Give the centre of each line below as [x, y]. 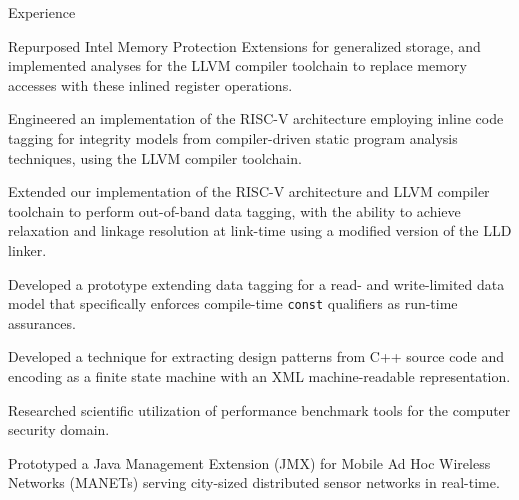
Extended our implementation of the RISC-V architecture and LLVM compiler [249, 191]
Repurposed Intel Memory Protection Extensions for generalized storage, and [244, 45]
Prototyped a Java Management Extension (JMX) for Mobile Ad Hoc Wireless [249, 462]
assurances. [42, 322]
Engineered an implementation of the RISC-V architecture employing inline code [256, 118]
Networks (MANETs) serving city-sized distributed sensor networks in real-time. [254, 482]
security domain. [59, 429]
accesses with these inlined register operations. [150, 84]
